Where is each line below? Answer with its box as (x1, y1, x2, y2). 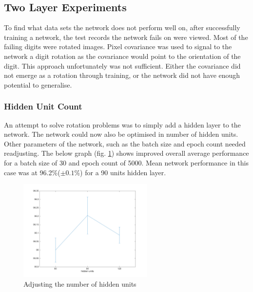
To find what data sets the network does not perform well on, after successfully (4, 22, 240, 33)
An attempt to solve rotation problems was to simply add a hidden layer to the (4, 119, 241, 129)
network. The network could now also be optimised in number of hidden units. (4, 129, 238, 139)
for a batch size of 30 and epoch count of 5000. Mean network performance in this (4, 157, 249, 167)
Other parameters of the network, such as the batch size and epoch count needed (4, 138, 246, 148)
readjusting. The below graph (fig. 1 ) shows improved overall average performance (4, 148, 249, 158)
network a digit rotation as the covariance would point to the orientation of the (4, 51, 241, 61)
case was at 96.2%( (4, 167, 60, 177)
